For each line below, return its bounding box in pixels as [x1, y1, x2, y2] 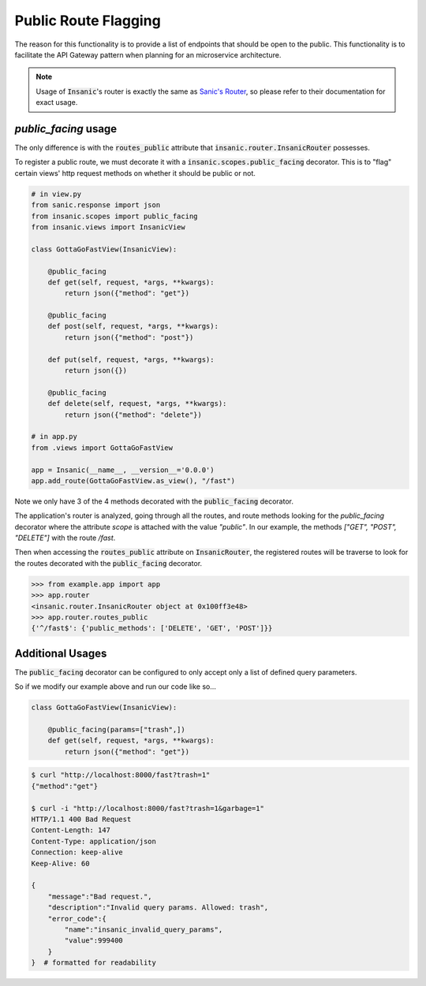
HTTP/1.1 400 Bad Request [31, 815, 132, 824]
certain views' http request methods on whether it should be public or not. [14, 168, 256, 177]
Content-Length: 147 [31, 826, 110, 835]
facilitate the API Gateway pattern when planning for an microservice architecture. [14, 50, 282, 59]
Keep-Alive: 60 [31, 859, 90, 868]
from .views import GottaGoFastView [31, 443, 174, 452]
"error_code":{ [47, 914, 106, 923]
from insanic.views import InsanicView [31, 222, 185, 232]
